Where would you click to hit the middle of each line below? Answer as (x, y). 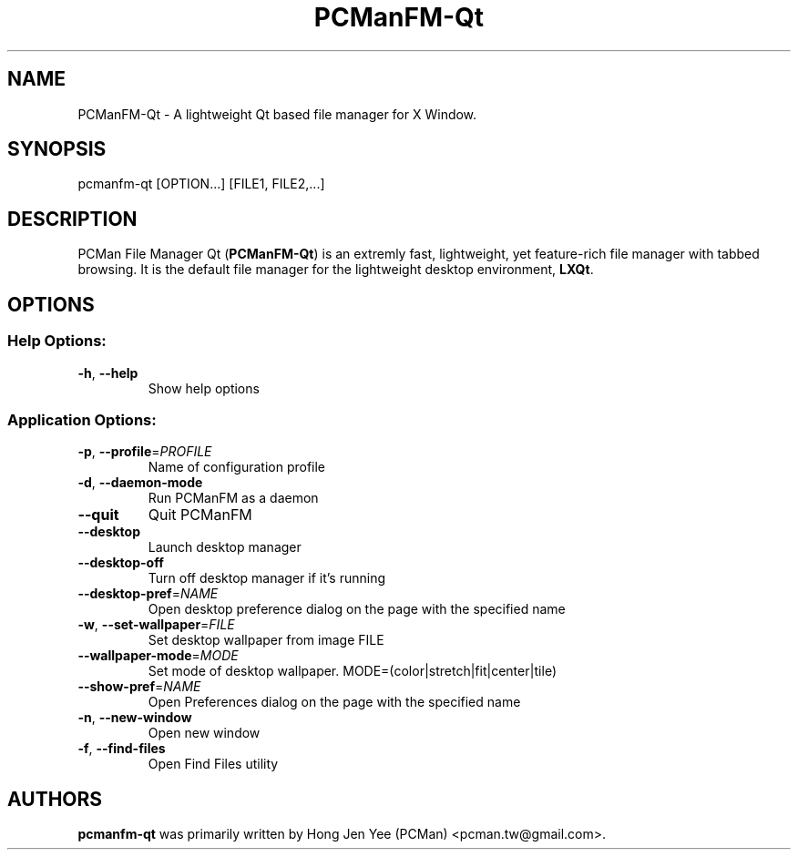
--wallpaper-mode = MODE (158, 656)
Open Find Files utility (213, 764)
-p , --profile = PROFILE (145, 452)
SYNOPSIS (57, 149)
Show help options (204, 388)
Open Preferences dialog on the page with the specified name (334, 702)
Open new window (204, 733)
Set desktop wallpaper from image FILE (266, 640)
